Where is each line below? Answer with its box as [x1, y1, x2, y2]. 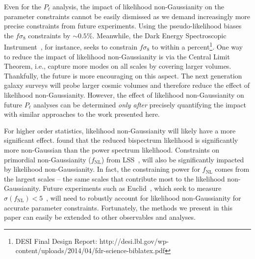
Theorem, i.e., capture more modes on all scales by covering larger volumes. [4, 61, 231, 71]
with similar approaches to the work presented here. [4, 109, 160, 119]
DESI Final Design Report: [15, 235, 98, 246]
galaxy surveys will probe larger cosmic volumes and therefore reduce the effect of [4, 80, 250, 90]
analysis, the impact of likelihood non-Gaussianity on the [52, 1, 224, 11]
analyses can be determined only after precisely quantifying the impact [33, 99, 246, 109]
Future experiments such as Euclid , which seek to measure [43, 183, 222, 193]
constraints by [28, 30, 71, 40]
